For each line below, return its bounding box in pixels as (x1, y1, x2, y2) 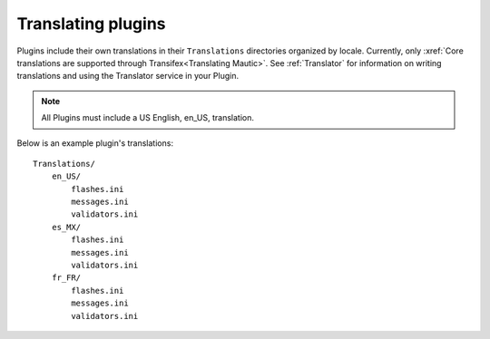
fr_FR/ (51, 273, 82, 283)
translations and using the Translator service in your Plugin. (16, 71, 240, 82)
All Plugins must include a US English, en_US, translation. (41, 112, 254, 123)
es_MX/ (51, 222, 82, 232)
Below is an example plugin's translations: (16, 137, 174, 149)
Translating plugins (16, 14, 166, 34)
